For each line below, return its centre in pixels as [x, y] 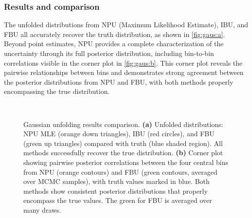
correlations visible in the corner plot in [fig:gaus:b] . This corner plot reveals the [123, 63]
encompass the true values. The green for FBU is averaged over [118, 200]
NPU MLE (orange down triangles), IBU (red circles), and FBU [119, 134]
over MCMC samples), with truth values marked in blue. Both [117, 181]
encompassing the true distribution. [57, 91]
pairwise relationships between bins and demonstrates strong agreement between [124, 72]
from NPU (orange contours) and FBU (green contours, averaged [120, 172]
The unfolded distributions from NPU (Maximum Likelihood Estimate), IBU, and [126, 25]
